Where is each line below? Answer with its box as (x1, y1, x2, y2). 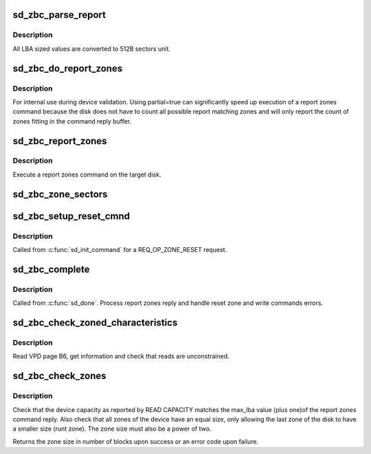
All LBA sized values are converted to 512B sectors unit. (12, 45, 171, 53)
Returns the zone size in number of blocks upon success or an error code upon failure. (12, 437, 259, 446)
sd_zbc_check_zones (12, 370, 106, 382)
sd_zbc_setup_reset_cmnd (12, 210, 131, 222)
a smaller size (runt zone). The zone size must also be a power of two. (12, 424, 212, 433)
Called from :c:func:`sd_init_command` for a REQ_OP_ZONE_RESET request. (12, 246, 227, 254)
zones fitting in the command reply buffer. (12, 117, 132, 125)
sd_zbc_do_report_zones (12, 63, 123, 74)
